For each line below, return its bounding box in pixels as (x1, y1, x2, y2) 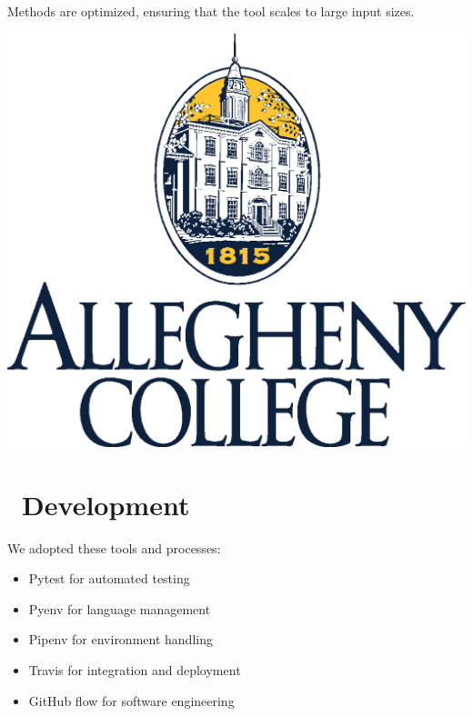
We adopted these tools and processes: (7, 538, 221, 557)
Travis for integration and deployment (28, 660, 241, 679)
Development (22, 485, 190, 522)
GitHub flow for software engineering (28, 691, 235, 710)
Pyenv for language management (28, 599, 211, 618)
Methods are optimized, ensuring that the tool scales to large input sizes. (7, 2, 415, 20)
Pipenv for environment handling (28, 630, 213, 649)
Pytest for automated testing (28, 569, 190, 588)
